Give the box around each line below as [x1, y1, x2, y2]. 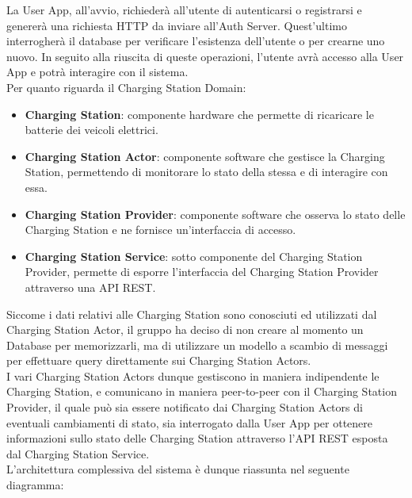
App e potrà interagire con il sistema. [6, 63, 189, 80]
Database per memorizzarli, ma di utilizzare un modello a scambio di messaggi [6, 336, 388, 353]
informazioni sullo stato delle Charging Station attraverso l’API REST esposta [6, 430, 388, 446]
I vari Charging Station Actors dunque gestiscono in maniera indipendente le [6, 367, 380, 384]
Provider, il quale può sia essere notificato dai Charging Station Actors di [6, 399, 363, 416]
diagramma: [6, 477, 64, 493]
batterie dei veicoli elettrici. [25, 121, 158, 138]
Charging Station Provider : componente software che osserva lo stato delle [25, 205, 406, 222]
